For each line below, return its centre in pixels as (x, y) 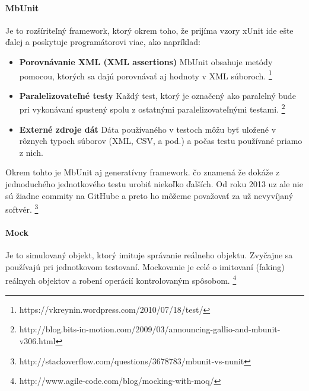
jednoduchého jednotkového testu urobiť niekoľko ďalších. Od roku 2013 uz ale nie (154, 184)
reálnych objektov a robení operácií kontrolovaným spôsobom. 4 (121, 280)
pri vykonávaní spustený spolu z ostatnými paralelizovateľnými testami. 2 (152, 108)
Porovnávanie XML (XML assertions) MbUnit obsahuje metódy (146, 61)
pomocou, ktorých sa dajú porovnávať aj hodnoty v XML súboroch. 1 (146, 75)
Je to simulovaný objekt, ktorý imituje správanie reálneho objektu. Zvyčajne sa (149, 255)
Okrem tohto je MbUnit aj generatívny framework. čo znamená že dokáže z (143, 172)
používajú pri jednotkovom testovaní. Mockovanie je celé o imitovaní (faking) (145, 266)
